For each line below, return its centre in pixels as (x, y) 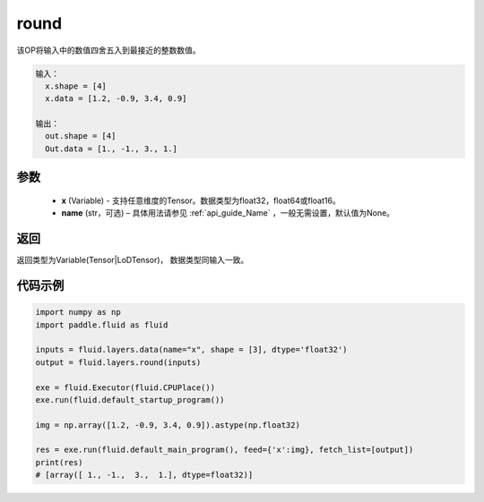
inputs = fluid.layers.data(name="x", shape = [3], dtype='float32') (191, 350)
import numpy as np (78, 312)
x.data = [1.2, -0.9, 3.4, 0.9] (116, 99)
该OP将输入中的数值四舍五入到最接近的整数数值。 (108, 50)
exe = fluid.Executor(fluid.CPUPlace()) (125, 387)
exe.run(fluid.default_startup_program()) (130, 400)
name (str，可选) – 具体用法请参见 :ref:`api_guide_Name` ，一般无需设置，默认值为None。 (228, 213)
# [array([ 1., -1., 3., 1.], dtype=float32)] (144, 475)
